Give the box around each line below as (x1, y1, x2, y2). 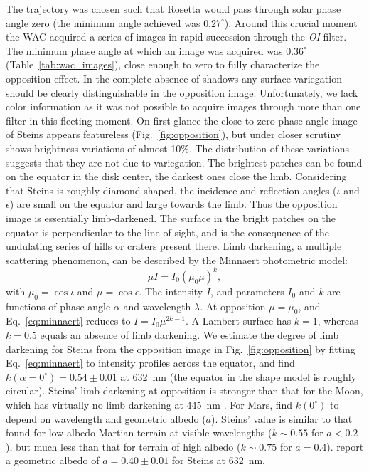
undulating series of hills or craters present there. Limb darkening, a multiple (6, 238, 342, 253)
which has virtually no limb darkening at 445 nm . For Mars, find (6, 397, 293, 411)
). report (326, 439, 364, 453)
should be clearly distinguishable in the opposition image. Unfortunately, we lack (6, 85, 358, 100)
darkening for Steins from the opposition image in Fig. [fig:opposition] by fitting (6, 341, 355, 356)
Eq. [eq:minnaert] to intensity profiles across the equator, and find (6, 355, 295, 370)
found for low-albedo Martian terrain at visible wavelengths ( (6, 425, 272, 440)
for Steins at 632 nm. (171, 453, 265, 468)
